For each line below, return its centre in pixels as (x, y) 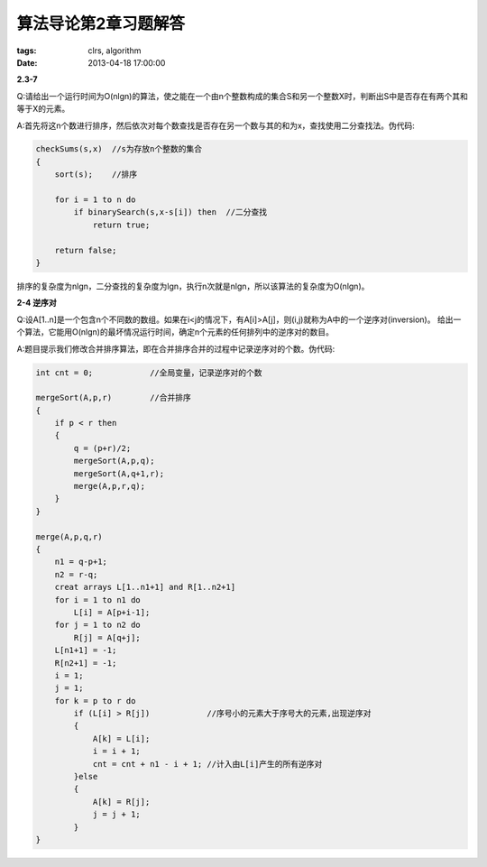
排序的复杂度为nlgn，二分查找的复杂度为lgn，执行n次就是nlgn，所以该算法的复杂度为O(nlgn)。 (193, 286)
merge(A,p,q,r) (69, 536)
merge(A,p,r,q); (110, 486)
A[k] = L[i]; (121, 738)
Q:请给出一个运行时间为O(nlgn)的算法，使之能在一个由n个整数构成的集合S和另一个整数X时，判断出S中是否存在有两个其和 (242, 96)
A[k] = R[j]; (121, 802)
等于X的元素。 (43, 109)
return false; (86, 250)
